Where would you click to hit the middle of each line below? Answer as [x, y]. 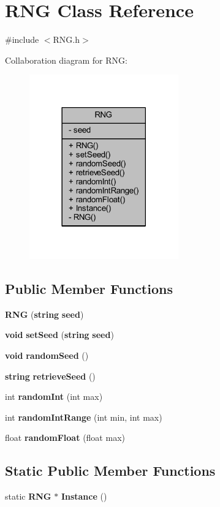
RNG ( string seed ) [44, 314]
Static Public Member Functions [110, 471]
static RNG [28, 496]
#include [22, 39]
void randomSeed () [47, 355]
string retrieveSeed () [50, 376]
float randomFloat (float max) [65, 438]
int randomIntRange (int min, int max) [84, 417]
